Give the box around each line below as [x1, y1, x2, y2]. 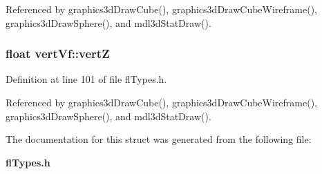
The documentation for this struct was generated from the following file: [6, 132, 312, 146]
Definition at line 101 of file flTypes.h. [6, 72, 167, 86]
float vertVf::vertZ [6, 45, 110, 62]
